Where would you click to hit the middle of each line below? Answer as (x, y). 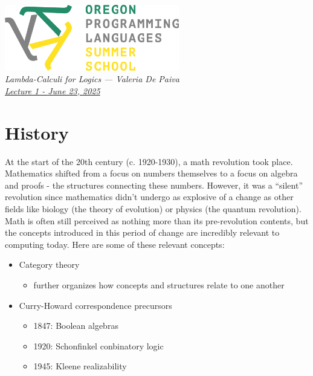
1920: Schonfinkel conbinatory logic (98, 345)
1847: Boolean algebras (76, 326)
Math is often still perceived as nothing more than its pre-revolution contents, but (157, 220)
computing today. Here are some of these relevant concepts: (115, 244)
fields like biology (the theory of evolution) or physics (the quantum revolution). (153, 208)
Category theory (49, 264)
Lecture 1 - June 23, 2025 (53, 90)
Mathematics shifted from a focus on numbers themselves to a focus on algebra (151, 173)
